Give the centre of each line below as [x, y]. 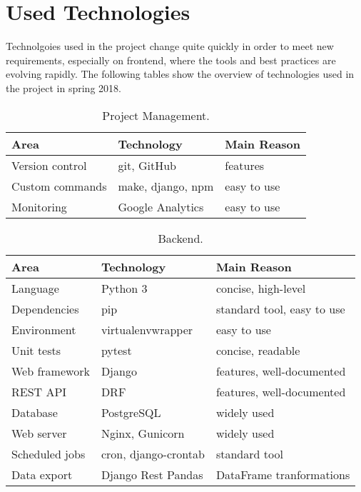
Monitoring [39, 206]
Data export [42, 474]
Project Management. [156, 115]
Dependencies [45, 308]
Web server [39, 433]
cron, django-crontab [153, 453]
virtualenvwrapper [147, 329]
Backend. [180, 238]
